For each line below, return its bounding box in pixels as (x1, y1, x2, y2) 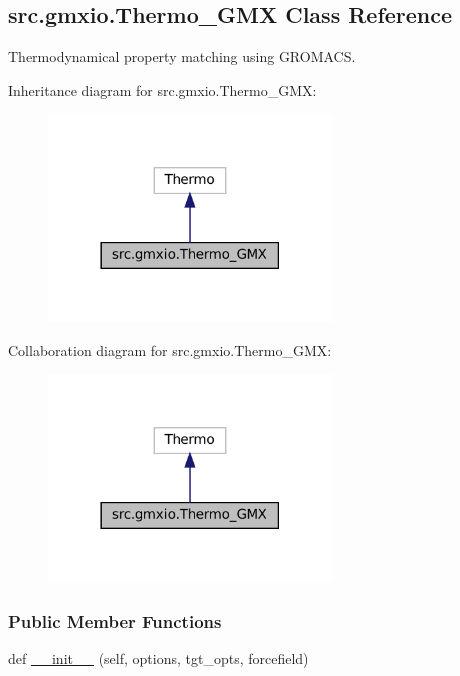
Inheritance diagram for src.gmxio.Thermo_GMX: (8, 79, 317, 100)
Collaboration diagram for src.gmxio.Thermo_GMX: (8, 339, 332, 360)
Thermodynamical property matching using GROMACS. (8, 46, 356, 67)
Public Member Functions (8, 608, 222, 633)
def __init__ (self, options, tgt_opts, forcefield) (8, 648, 309, 669)
